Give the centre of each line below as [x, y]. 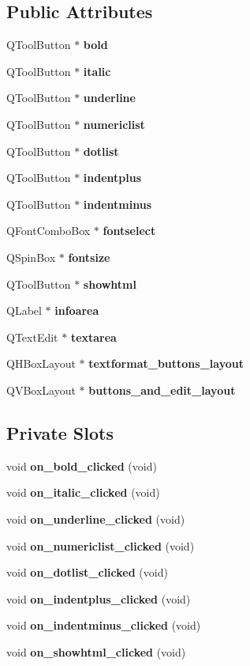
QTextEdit [32, 337]
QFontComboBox [49, 231]
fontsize [89, 257]
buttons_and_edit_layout [162, 390]
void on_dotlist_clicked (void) [87, 572]
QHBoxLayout [41, 363]
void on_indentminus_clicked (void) [104, 625]
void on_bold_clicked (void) [82, 465]
